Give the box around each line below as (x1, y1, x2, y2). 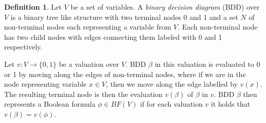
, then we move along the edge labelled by (106, 79, 238, 89)
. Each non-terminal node (177, 21, 258, 32)
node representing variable (4, 79, 87, 89)
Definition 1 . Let (4, 2, 62, 12)
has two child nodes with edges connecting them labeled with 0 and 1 (4, 31, 222, 42)
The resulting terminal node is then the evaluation (4, 88, 163, 99)
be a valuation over (58, 58, 119, 69)
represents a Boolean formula (4, 99, 96, 109)
